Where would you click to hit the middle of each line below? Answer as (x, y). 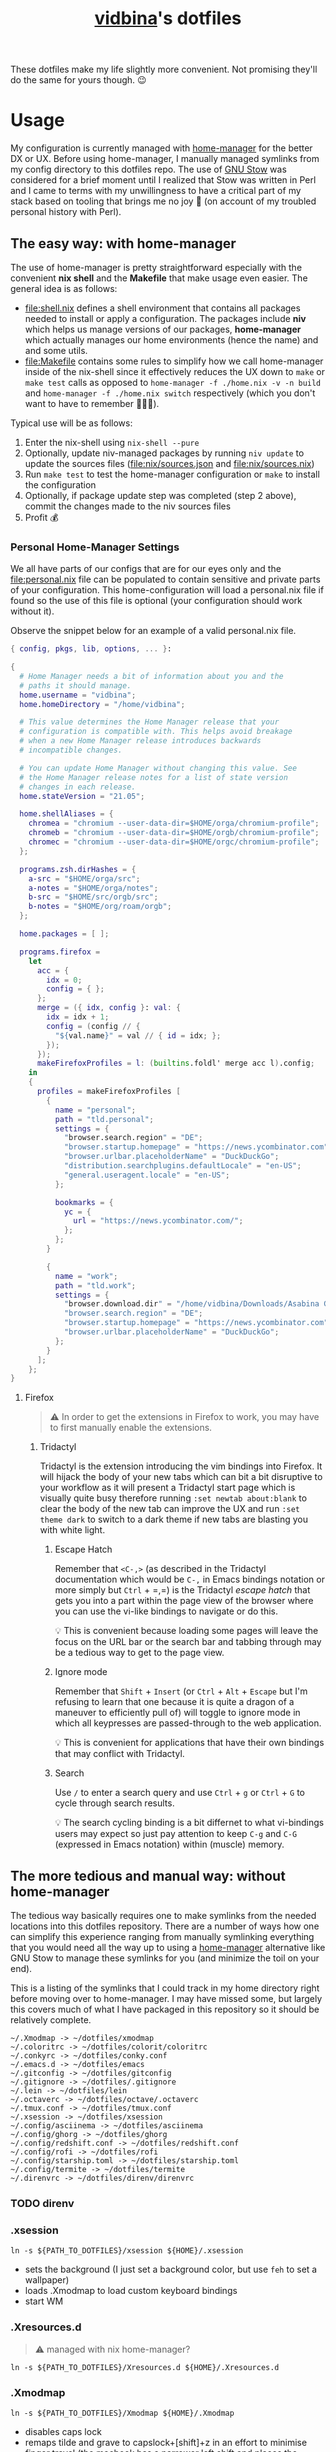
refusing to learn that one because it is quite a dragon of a (174, 1702)
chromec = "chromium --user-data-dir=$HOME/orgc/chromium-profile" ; (174, 842)
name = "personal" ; (95, 1110)
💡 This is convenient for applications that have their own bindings (189, 1743)
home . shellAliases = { (66, 814)
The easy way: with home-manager (123, 243)
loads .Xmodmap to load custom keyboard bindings (131, 2291)
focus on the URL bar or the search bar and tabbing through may (188, 1642)
